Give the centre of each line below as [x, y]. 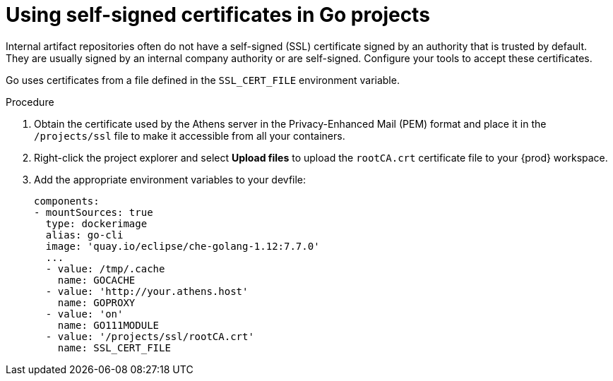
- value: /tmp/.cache [105, 268]
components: [67, 201]
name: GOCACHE [96, 280]
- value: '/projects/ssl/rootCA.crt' [150, 336]
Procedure [30, 102]
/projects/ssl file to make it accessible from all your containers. [190, 135]
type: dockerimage [96, 223]
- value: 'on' [84, 314]
